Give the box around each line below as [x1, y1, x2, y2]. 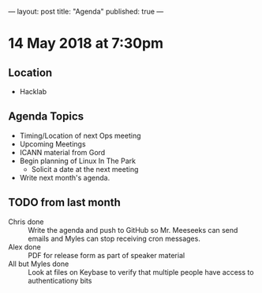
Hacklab [19, 87, 47, 96]
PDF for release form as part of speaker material [28, 250, 185, 260]
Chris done [8, 217, 45, 226]
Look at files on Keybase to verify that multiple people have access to [28, 267, 254, 276]
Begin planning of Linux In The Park [19, 156, 137, 166]
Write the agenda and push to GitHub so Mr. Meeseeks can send [28, 225, 238, 234]
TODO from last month [8, 196, 121, 209]
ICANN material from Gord [19, 147, 106, 157]
